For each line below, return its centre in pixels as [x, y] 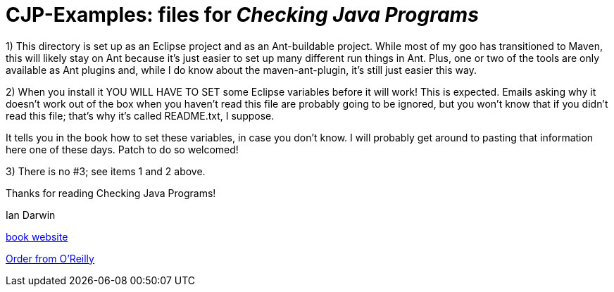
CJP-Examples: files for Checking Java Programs [242, 15]
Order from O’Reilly [50, 258]
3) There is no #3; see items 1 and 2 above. [106, 171]
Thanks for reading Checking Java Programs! [111, 193]
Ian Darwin [31, 215]
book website [37, 236]
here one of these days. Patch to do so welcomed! [122, 149]
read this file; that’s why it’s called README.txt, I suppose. [140, 115]
